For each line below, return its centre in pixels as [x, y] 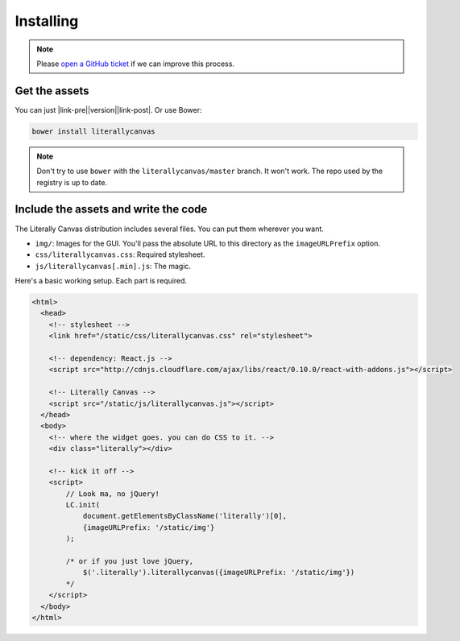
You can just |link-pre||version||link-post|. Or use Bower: [108, 110]
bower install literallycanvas [94, 131]
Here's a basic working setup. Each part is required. [101, 281]
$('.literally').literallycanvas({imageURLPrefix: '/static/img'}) [219, 573]
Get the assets [52, 91]
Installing [47, 21]
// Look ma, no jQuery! [113, 494]
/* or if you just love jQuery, [129, 561]
